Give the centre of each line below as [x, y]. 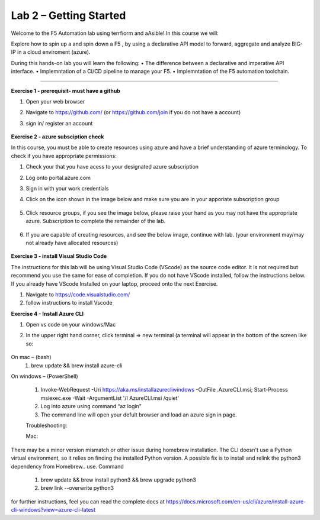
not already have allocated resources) [72, 243]
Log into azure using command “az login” [91, 406]
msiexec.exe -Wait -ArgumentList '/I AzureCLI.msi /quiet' [110, 398]
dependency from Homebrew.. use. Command [67, 466]
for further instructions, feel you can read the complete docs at [88, 501]
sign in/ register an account [59, 123]
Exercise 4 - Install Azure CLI [47, 314]
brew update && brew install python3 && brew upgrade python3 [119, 480]
